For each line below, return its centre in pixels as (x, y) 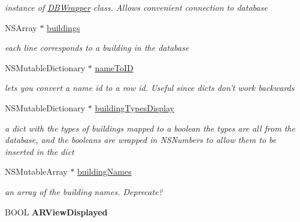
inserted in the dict (40, 151)
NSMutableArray (36, 171)
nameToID (114, 67)
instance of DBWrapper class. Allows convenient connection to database (136, 7)
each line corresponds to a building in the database (97, 48)
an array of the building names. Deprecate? (84, 191)
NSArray (21, 27)
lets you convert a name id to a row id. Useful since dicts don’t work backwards (150, 88)
